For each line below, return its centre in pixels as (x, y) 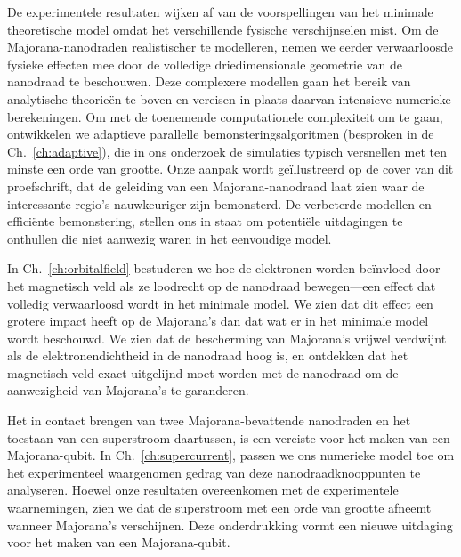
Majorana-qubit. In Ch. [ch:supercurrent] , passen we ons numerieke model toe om (231, 455)
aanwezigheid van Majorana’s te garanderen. (128, 390)
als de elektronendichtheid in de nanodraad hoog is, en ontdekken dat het (208, 355)
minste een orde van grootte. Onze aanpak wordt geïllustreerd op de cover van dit (230, 169)
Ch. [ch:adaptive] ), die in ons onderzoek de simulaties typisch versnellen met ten (227, 151)
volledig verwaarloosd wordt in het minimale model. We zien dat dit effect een (220, 303)
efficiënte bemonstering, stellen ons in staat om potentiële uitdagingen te (205, 221)
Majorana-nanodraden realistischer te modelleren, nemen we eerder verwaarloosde (230, 47)
